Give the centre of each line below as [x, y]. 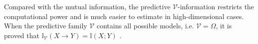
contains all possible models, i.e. [145, 26]
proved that [22, 35]
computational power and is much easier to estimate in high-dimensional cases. [124, 16]
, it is [224, 26]
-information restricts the [216, 6]
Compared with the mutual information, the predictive [87, 6]
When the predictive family [46, 26]
